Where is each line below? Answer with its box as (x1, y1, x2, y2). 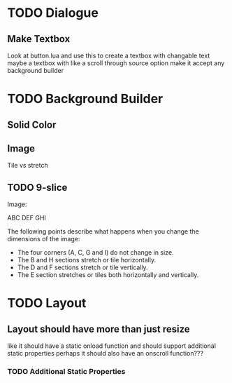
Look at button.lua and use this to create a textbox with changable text (7, 51, 210, 60)
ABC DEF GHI (7, 214, 47, 222)
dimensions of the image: (7, 235, 80, 243)
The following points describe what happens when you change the (7, 227, 199, 236)
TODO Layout (7, 295, 87, 311)
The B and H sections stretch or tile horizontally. (17, 256, 157, 264)
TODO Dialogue (7, 5, 99, 21)
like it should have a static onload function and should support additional (7, 342, 217, 350)
